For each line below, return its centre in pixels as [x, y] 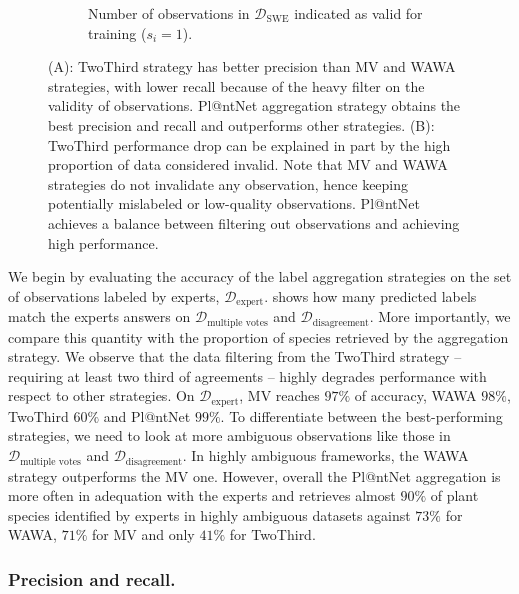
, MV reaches [279, 395]
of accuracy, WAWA [415, 395]
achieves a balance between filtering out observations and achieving [254, 222]
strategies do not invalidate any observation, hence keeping [228, 183]
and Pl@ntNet [147, 415]
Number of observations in [169, 13]
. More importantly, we [440, 316]
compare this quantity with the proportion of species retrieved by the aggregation [258, 336]
